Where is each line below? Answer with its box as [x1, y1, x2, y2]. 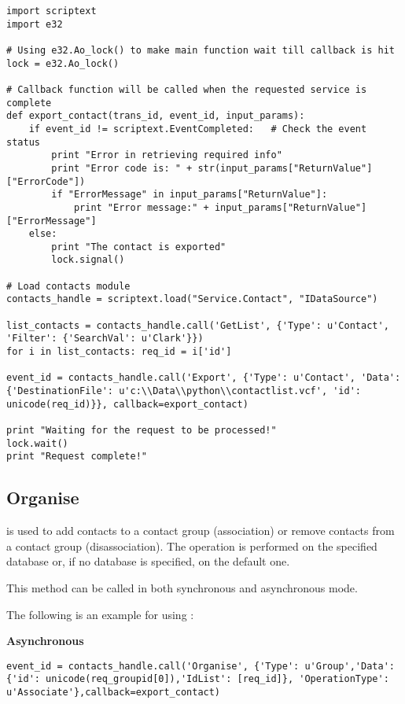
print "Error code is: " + [51, 162, 193, 174]
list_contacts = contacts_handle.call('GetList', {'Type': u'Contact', [6, 319, 389, 331]
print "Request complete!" [6, 451, 147, 463]
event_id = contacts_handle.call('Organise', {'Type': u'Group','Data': [6, 660, 395, 672]
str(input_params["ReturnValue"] [197, 162, 373, 174]
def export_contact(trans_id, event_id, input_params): [6, 110, 305, 122]
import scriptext [6, 6, 97, 17]
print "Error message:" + [73, 201, 209, 213]
